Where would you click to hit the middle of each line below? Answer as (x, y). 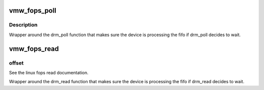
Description (23, 25)
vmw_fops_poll (33, 11)
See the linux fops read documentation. (49, 72)
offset (16, 63)
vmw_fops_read (34, 49)
